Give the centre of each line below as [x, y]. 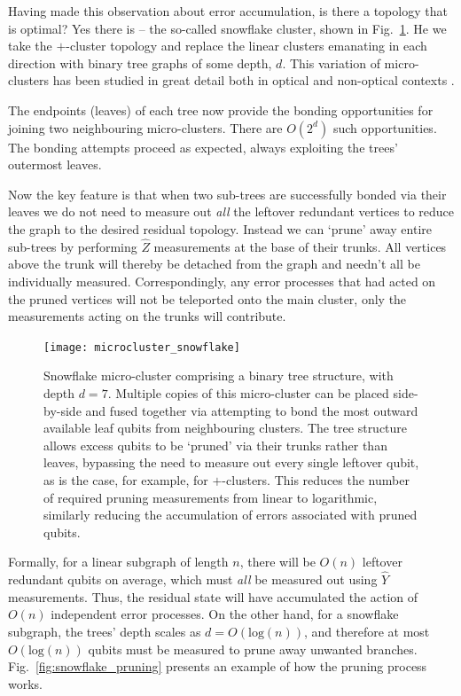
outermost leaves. [55, 164]
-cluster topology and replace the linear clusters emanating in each [246, 46]
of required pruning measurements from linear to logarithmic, [211, 497]
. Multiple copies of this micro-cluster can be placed [248, 392]
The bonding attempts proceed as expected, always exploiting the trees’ [203, 147]
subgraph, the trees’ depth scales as [105, 631]
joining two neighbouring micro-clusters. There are [145, 127]
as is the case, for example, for [126, 479]
